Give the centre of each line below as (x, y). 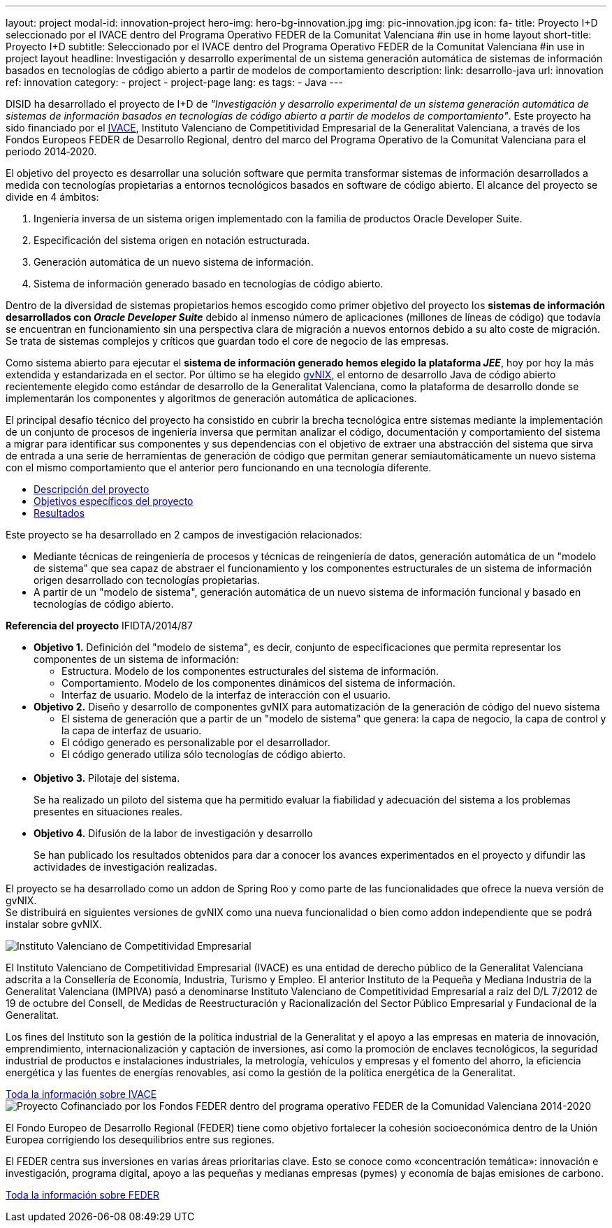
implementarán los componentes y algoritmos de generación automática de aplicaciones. (211, 398)
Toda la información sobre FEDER (83, 1195)
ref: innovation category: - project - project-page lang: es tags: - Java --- (174, 82)
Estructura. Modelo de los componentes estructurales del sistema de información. (250, 671)
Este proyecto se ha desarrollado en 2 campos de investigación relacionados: (184, 535)
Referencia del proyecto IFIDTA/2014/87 (99, 626)
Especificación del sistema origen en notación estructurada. (172, 240)
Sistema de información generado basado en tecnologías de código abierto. (209, 284)
